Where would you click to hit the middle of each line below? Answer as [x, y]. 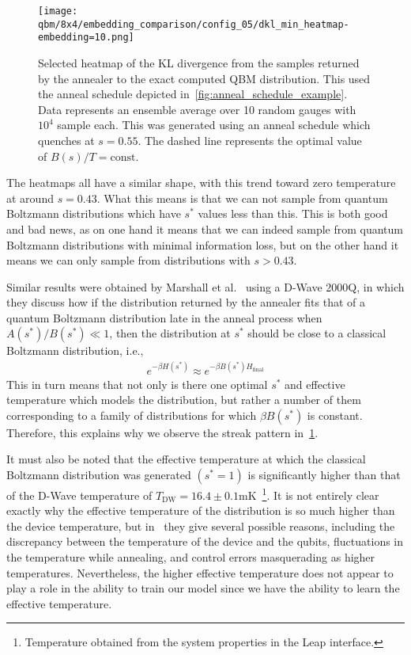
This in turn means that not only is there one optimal [137, 384]
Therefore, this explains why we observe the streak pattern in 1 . [162, 432]
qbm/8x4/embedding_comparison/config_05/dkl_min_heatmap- [194, 24]
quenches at [66, 140]
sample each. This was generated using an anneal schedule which [214, 125]
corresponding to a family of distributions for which [132, 415]
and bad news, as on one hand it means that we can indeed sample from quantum [205, 228]
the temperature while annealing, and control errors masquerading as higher [191, 557]
